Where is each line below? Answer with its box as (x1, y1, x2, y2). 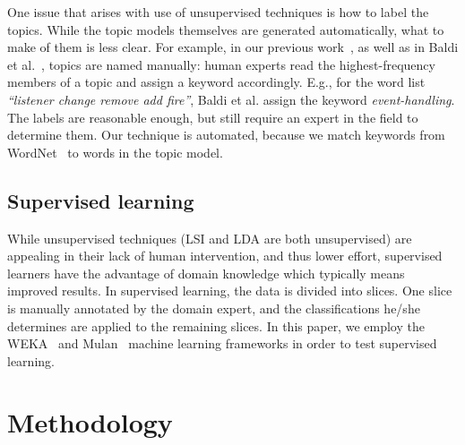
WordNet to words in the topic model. (7, 142, 223, 161)
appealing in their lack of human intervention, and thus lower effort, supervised (7, 246, 443, 265)
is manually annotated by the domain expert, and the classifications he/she (7, 298, 420, 317)
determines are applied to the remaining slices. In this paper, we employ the (7, 316, 425, 335)
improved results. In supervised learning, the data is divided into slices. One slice (7, 281, 452, 300)
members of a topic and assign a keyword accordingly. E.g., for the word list (7, 73, 426, 91)
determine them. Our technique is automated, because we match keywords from (7, 125, 445, 144)
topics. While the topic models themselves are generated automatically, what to (7, 20, 444, 39)
